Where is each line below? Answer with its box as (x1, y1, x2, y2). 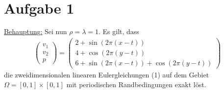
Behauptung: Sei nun (4, 26, 67, 37)
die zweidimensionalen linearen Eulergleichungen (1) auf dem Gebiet (4, 69, 209, 79)
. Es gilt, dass (98, 26, 139, 37)
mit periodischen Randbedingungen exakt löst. (66, 79, 206, 89)
